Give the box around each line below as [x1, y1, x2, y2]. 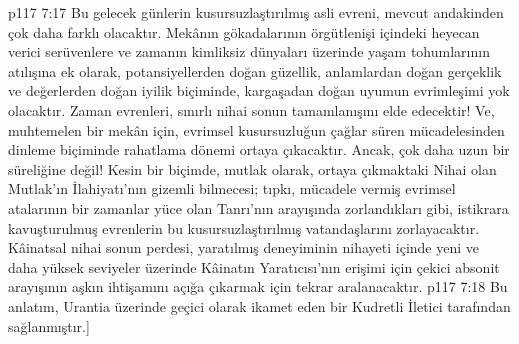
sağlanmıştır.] [8, 315, 90, 336]
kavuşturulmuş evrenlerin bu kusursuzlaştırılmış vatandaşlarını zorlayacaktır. [8, 217, 480, 238]
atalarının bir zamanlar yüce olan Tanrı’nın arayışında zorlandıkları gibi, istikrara [8, 197, 509, 218]
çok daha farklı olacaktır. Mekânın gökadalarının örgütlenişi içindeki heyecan [8, 21, 480, 42]
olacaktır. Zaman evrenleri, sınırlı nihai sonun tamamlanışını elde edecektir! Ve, [8, 99, 495, 120]
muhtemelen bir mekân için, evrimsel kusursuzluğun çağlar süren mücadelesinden [8, 119, 505, 140]
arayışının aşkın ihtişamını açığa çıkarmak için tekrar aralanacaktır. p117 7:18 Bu [8, 276, 508, 297]
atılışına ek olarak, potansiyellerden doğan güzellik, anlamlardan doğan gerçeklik [8, 60, 502, 81]
